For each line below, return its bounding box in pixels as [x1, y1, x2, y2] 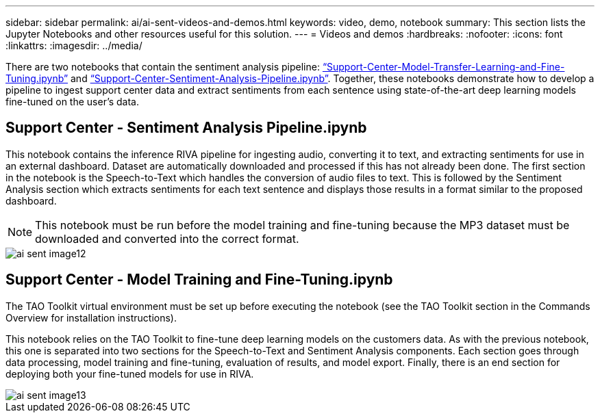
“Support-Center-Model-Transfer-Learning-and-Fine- [322, 61, 565, 73]
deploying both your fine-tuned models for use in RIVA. [5, 367, 254, 380]
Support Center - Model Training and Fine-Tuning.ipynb [5, 271, 393, 289]
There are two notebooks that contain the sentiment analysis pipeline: [5, 61, 320, 73]
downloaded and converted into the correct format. [35, 231, 299, 246]
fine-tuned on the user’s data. [5, 96, 140, 107]
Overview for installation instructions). [5, 311, 177, 324]
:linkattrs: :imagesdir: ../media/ [5, 40, 142, 51]
